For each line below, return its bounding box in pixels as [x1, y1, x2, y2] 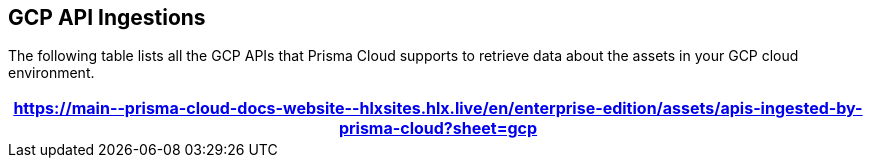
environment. [8, 64, 95, 82]
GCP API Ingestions [8, 5, 206, 30]
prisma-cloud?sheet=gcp [338, 118, 538, 139]
